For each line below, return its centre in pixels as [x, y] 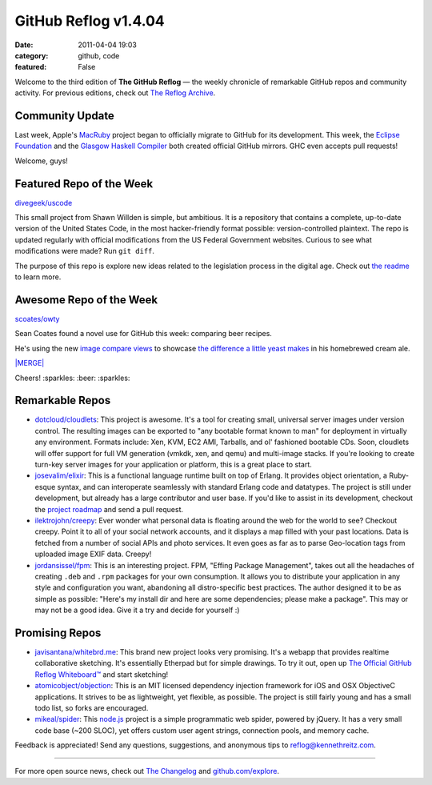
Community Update [65, 116]
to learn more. [38, 277]
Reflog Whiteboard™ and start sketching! [102, 674]
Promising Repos [58, 633]
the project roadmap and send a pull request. [109, 509]
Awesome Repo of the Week [86, 300]
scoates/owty [37, 318]
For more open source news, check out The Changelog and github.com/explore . [147, 771]
